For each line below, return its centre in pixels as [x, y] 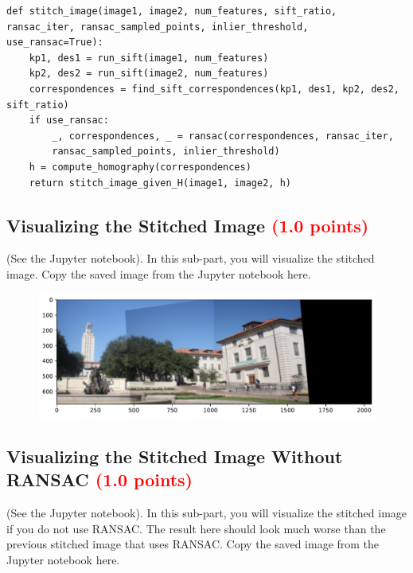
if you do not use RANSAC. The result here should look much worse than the [196, 528]
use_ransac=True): [55, 43]
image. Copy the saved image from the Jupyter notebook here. [159, 273]
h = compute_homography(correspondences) [140, 167]
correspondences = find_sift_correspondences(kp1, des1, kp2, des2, [214, 89]
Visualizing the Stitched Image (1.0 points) [188, 225]
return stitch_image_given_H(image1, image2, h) [160, 183]
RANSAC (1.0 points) [99, 479]
